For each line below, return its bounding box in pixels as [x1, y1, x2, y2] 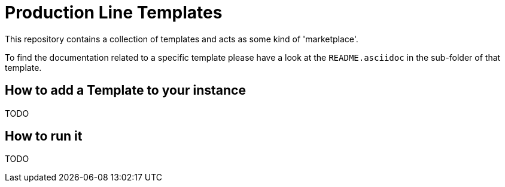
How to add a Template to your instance [5, 83, 246, 98]
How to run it [5, 129, 83, 144]
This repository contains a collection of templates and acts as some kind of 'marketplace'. [5, 33, 358, 44]
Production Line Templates [5, 2, 223, 23]
